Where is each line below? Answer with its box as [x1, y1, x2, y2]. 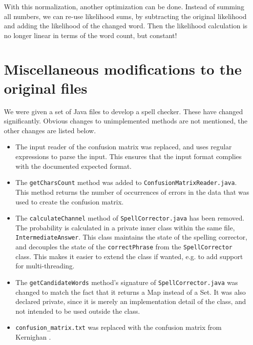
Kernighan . [15, 331, 51, 342]
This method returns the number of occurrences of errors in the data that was [15, 186, 250, 197]
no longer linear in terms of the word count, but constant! [4, 30, 177, 40]
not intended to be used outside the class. [15, 305, 140, 316]
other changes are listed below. [4, 125, 96, 135]
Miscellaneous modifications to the [4, 59, 242, 79]
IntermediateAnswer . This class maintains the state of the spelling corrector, [15, 232, 248, 242]
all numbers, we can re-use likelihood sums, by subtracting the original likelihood [4, 11, 247, 21]
